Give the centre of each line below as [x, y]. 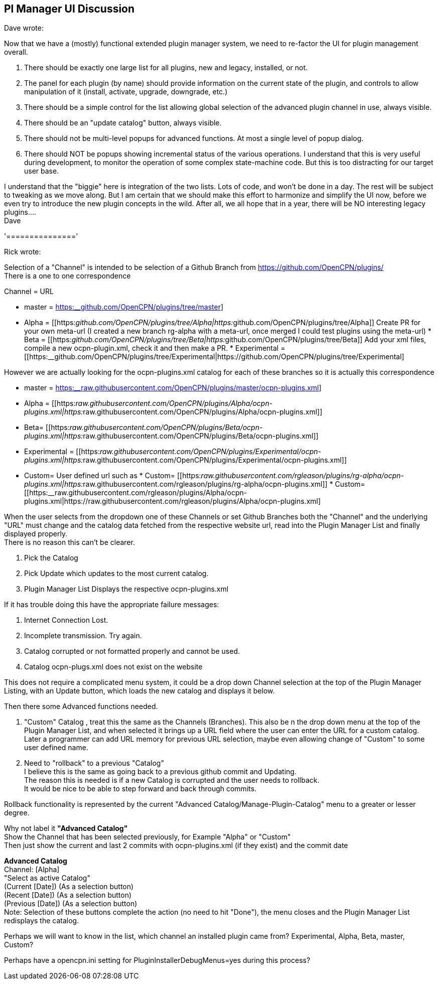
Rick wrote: [23, 252]
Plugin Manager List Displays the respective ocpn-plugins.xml [126, 589]
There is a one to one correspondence [67, 276]
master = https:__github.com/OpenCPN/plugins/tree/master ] [124, 307]
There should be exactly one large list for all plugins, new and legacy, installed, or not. [166, 68]
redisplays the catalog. [42, 921]
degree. [17, 813]
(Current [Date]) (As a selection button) [69, 887]
